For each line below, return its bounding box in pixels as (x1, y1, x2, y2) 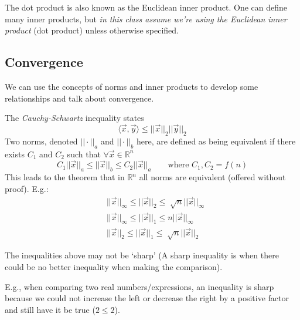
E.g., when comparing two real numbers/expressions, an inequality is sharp (5, 280, 274, 292)
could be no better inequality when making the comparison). (5, 261, 223, 273)
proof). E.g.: (5, 182, 49, 194)
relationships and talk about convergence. (5, 92, 154, 104)
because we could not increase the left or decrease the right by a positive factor (5, 292, 289, 304)
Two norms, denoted (5, 134, 78, 147)
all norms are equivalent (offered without (139, 171, 286, 183)
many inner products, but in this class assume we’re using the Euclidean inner (5, 12, 287, 25)
